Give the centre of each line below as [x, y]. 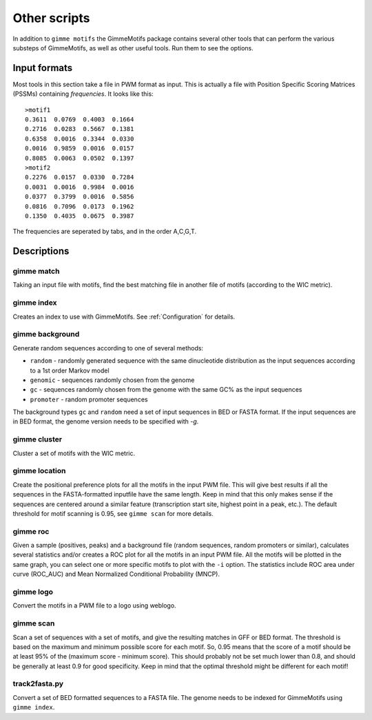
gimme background [46, 334]
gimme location [39, 471]
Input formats [43, 68]
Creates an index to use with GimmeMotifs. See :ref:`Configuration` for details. [124, 317]
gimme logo [33, 592]
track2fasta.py [38, 684]
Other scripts [51, 18]
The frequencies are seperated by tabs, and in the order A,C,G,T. [104, 232]
